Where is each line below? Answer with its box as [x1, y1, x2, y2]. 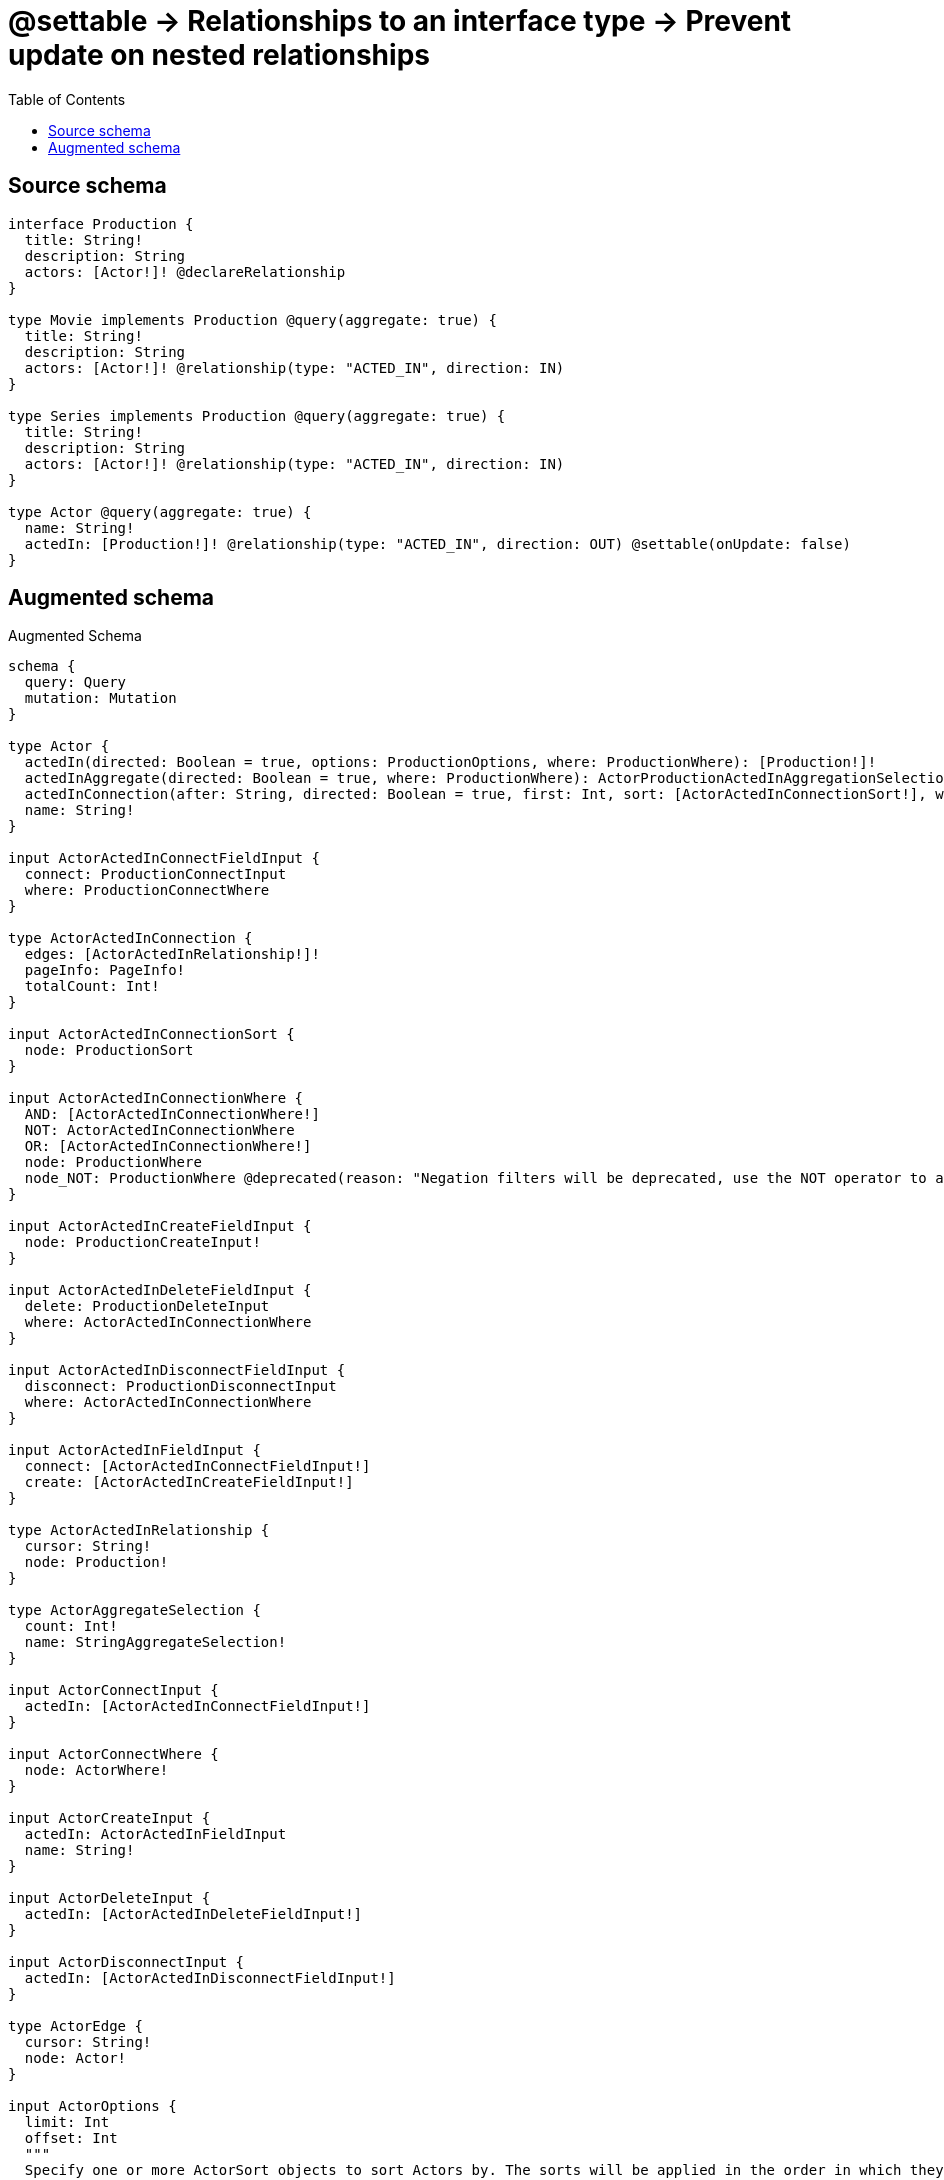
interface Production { [8, 215, 194, 232]
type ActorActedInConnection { [8, 930, 253, 947]
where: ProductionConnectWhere [24, 882, 270, 899]
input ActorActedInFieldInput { [8, 1442, 261, 1459]
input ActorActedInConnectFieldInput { [8, 850, 320, 867]
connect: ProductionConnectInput [24, 866, 287, 883]
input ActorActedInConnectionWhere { [8, 1090, 304, 1107]
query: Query [24, 674, 127, 691]
